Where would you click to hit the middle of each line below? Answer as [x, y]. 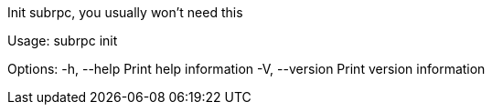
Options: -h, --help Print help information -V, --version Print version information [246, 69]
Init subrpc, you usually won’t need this [125, 12]
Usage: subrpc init [63, 41]
